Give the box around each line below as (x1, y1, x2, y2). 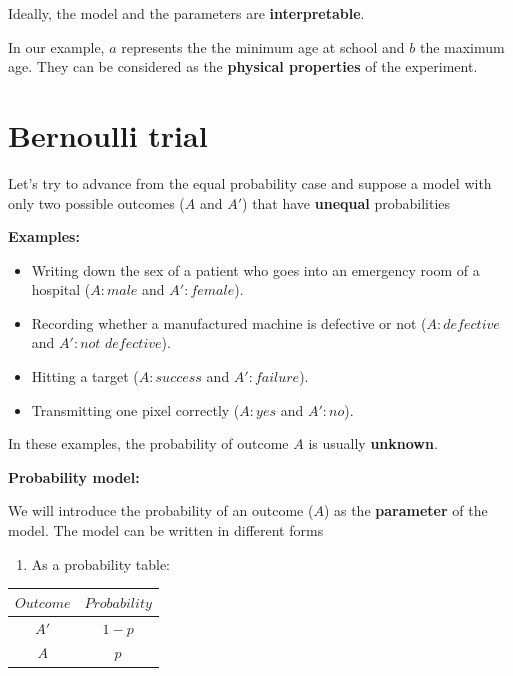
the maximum (419, 36, 505, 57)
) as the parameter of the (323, 500, 488, 521)
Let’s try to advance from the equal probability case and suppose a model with (8, 172, 492, 193)
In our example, (8, 36, 105, 57)
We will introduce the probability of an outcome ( (8, 500, 314, 521)
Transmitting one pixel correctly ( (31, 399, 240, 420)
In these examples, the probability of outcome (8, 433, 289, 454)
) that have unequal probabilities (242, 192, 451, 213)
